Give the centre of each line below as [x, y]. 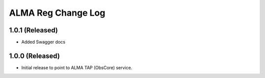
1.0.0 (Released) [34, 56]
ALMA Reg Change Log [57, 13]
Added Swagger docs [43, 42]
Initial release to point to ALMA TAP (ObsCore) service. [77, 67]
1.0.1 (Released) [34, 30]
